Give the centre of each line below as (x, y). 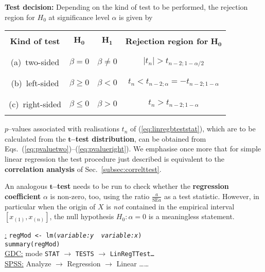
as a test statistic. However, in (211, 196)
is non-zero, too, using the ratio (100, 196)
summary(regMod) (32, 244)
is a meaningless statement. (191, 216)
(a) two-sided (35, 62)
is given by (136, 17)
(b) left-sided (35, 83)
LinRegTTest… (132, 254)
